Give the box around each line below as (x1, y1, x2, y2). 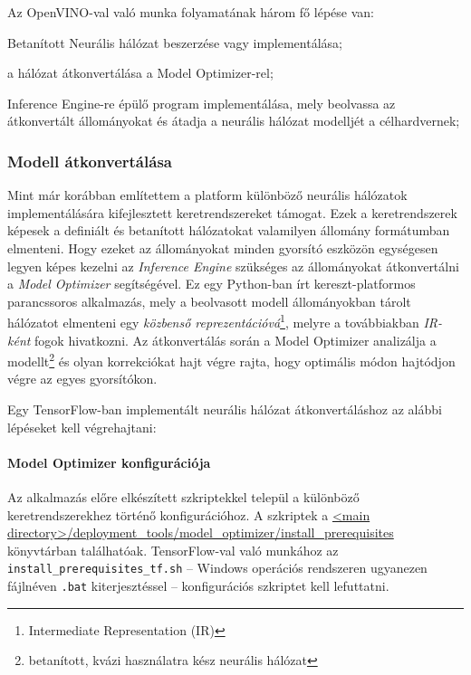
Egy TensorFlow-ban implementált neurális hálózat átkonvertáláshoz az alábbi (7, 400, 442, 419)
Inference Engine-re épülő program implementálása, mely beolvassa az (7, 93, 396, 112)
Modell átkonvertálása (7, 149, 172, 172)
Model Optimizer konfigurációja (7, 452, 211, 471)
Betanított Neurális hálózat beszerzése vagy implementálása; (7, 33, 342, 52)
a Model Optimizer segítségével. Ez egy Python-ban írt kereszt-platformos (7, 274, 416, 293)
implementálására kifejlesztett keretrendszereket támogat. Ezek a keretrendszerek (7, 203, 457, 222)
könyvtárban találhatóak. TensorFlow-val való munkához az (7, 540, 339, 559)
